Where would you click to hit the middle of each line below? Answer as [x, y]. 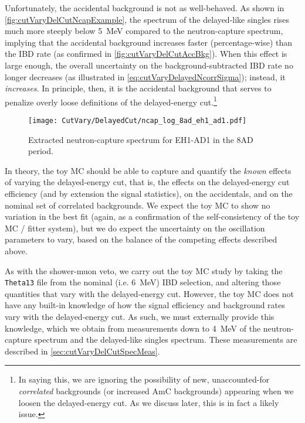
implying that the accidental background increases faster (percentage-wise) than [149, 42]
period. [41, 151]
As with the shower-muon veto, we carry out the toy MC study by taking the [144, 270]
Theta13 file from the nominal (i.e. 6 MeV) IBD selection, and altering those [143, 282]
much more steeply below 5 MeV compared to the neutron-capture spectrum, [144, 31]
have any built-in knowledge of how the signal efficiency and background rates [145, 305]
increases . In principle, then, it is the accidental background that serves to [138, 88]
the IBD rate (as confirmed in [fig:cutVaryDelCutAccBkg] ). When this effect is [146, 54]
